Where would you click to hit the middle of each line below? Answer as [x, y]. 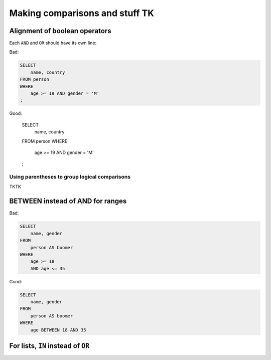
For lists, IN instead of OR [49, 346]
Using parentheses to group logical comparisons [70, 177]
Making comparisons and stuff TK [82, 13]
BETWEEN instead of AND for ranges [68, 201]
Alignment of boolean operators [60, 31]
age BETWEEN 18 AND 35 [58, 330]
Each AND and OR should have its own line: [53, 43]
